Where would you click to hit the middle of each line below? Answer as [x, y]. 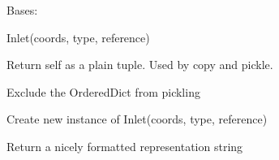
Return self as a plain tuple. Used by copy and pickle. [140, 65]
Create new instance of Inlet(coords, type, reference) [137, 119]
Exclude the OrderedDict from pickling [103, 91]
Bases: [22, 10]
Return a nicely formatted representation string [125, 146]
